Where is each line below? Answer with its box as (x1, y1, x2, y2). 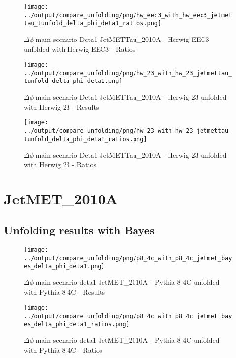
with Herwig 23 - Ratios (24, 159, 96, 169)
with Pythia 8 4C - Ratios (24, 344, 102, 355)
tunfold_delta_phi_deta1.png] (24, 78, 123, 85)
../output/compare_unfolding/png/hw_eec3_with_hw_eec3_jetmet (24, 11, 232, 19)
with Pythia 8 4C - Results (24, 286, 105, 297)
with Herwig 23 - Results (24, 101, 99, 112)
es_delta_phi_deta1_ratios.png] (24, 320, 130, 328)
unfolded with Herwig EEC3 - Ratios (24, 43, 135, 54)
